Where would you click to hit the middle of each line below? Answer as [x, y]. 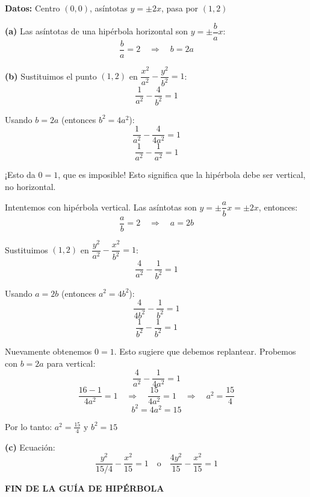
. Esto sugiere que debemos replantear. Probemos [205, 351]
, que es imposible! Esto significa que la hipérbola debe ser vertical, [182, 175]
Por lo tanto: [29, 426]
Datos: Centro [33, 8]
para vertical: [71, 363]
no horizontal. [30, 186]
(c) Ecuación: [30, 447]
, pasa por [180, 8]
